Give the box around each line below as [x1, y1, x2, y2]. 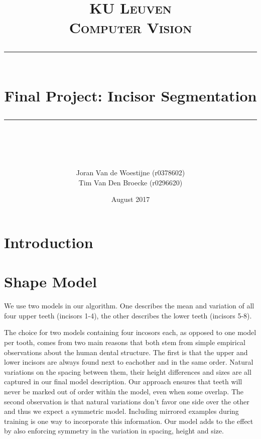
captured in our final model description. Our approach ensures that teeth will [4, 376, 242, 387]
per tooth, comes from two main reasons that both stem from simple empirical [4, 337, 245, 347]
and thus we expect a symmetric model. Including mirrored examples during [4, 406, 239, 416]
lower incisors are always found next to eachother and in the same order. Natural [4, 357, 253, 367]
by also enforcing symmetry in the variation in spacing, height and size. [4, 425, 224, 436]
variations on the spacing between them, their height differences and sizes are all [4, 366, 251, 377]
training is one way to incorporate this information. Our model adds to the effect [4, 415, 253, 426]
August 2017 [111, 194, 150, 204]
